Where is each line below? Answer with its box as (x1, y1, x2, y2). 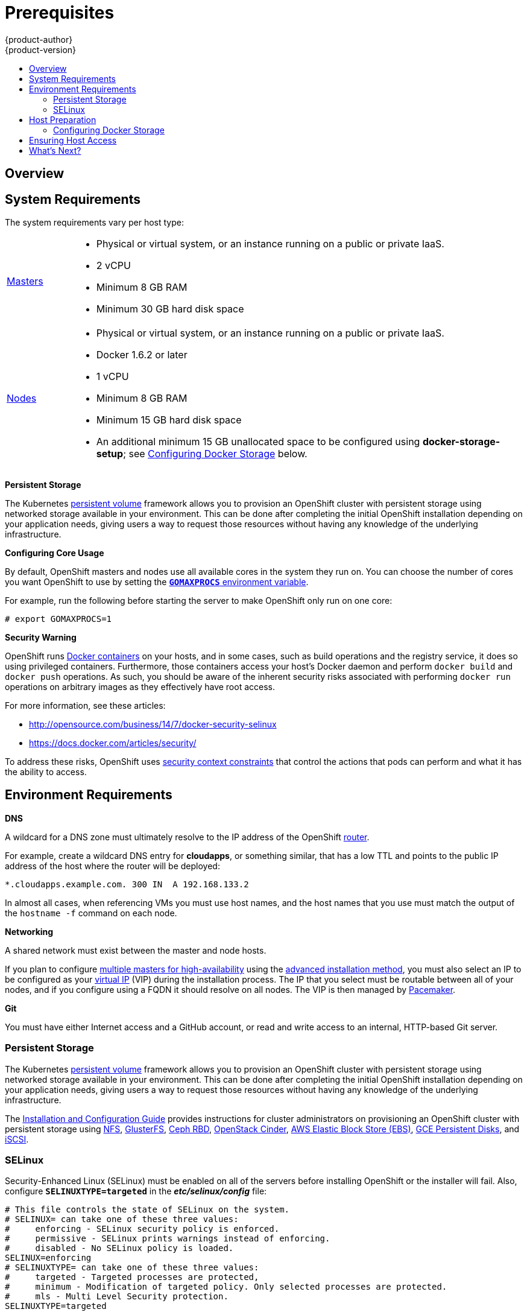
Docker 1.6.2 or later (96, 349, 188, 361)
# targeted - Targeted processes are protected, (5, 1272, 259, 1282)
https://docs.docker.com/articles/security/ (29, 738, 197, 749)
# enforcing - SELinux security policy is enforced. (5, 1224, 280, 1234)
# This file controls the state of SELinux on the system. (5, 1205, 290, 1215)
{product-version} (5, 44, 77, 55)
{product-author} (5, 34, 73, 45)
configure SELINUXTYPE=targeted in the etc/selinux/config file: (5, 1186, 267, 1197)
